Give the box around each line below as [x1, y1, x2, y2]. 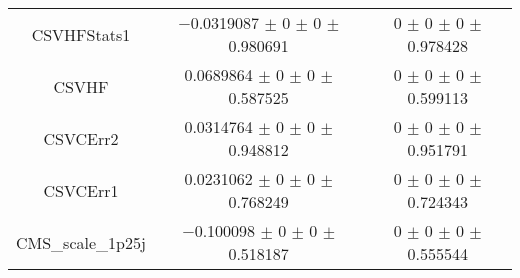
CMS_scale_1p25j [16, 230, 146, 254]
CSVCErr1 [43, 178, 119, 202]
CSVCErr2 [43, 126, 119, 150]
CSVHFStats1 [31, 22, 131, 46]
